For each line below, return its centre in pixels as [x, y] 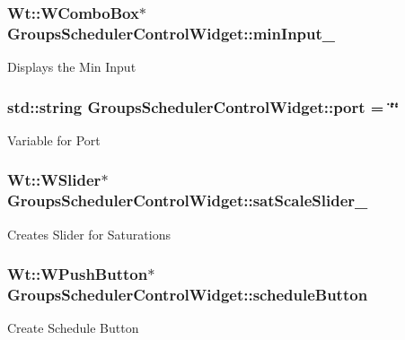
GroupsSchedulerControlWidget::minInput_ [172, 33]
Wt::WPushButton [78, 274]
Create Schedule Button [73, 328]
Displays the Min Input [72, 67]
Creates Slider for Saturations [89, 234]
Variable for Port [54, 139]
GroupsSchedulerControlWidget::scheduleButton [188, 295]
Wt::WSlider [54, 180]
